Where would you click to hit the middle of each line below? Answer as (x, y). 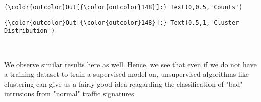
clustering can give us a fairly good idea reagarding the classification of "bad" (123, 84)
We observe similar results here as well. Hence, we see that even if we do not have (130, 64)
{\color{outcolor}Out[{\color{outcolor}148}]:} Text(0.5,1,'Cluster (122, 22)
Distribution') (30, 31)
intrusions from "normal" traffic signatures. (70, 94)
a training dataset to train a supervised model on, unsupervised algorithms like (126, 74)
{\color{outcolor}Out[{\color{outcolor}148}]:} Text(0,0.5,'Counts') (123, 7)
